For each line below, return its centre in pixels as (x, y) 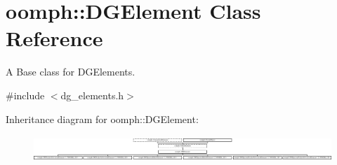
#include (25, 95)
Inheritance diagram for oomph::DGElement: (102, 119)
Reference (54, 38)
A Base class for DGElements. (71, 72)
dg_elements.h (92, 95)
